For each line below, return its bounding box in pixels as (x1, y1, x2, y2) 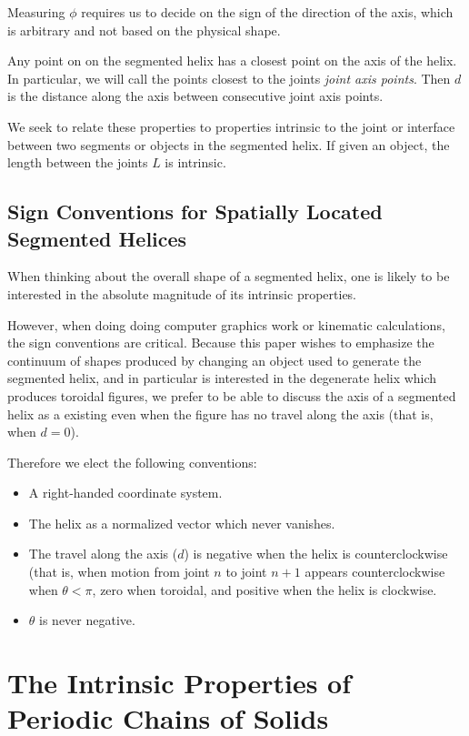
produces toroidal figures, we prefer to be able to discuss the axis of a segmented (7, 386, 456, 405)
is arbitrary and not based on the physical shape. (7, 20, 281, 39)
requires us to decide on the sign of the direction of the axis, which (81, 3, 454, 21)
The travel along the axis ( (28, 544, 178, 563)
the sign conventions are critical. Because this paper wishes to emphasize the (7, 333, 434, 352)
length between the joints (7, 153, 148, 172)
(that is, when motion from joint (28, 562, 210, 581)
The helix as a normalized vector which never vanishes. (28, 513, 335, 532)
